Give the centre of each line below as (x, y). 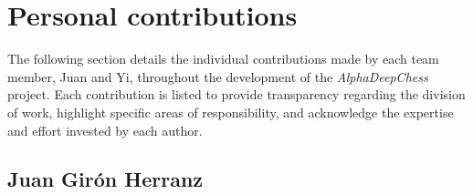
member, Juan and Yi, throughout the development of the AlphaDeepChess (218, 76)
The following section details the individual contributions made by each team (223, 59)
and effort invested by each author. (105, 130)
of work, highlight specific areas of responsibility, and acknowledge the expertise (231, 112)
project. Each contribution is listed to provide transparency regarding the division (236, 94)
